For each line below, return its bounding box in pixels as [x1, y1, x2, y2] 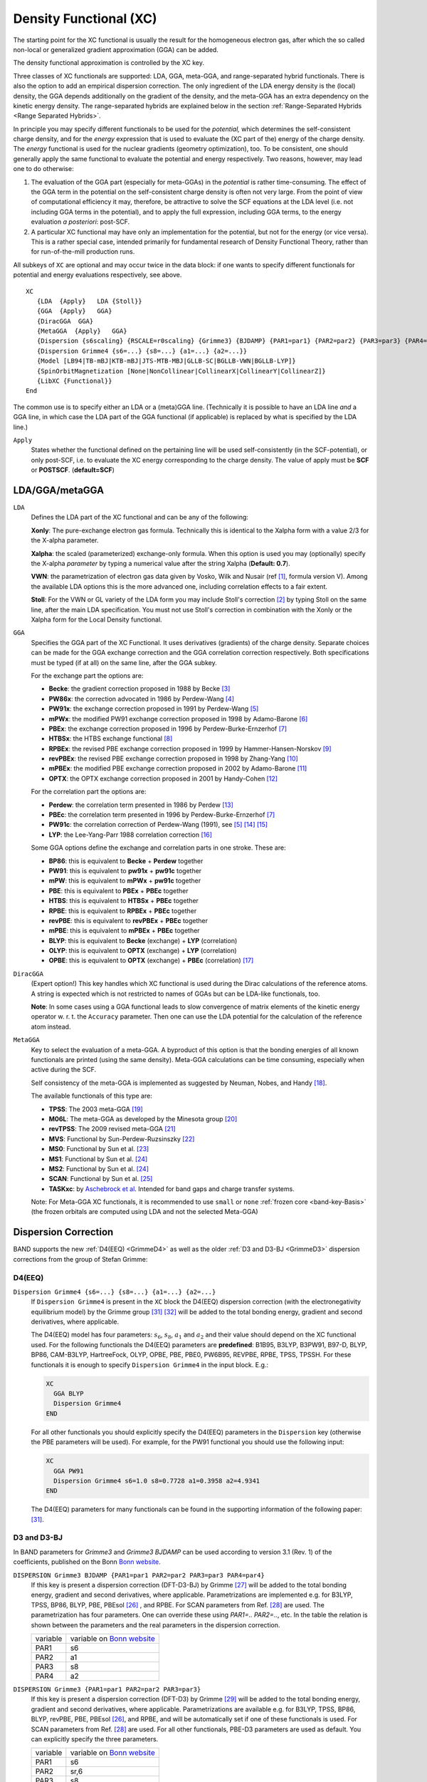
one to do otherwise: [13, 165, 74, 173]
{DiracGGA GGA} [36, 317, 94, 325]
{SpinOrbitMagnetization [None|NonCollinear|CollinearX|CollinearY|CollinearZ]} [36, 367, 327, 375]
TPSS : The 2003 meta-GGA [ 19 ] [48, 1105, 144, 1113]
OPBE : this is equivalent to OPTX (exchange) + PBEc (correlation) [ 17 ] [48, 956, 254, 965]
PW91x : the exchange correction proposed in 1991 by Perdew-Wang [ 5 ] [48, 704, 259, 713]
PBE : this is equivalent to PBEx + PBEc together [48, 886, 189, 895]
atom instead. [31, 1022, 71, 1031]
